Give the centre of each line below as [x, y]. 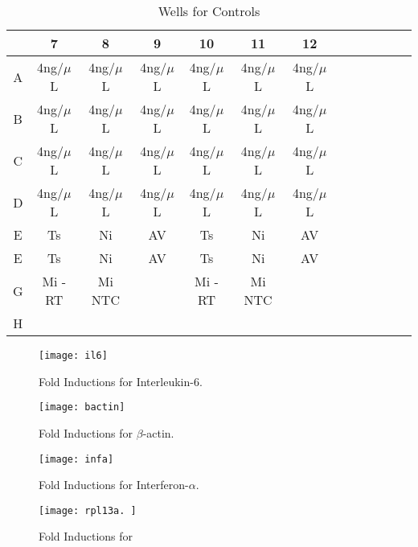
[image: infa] [76, 459]
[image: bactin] [82, 407]
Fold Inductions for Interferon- [114, 485]
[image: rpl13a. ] [88, 510]
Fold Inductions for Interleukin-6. [121, 381]
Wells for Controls [209, 11]
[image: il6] [73, 356]
